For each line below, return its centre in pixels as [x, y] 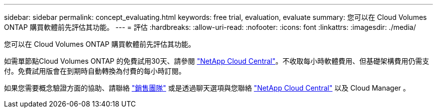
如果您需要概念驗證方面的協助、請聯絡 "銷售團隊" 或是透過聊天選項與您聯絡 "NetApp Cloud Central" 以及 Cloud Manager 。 [207, 88]
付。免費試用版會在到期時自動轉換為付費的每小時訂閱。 [95, 71]
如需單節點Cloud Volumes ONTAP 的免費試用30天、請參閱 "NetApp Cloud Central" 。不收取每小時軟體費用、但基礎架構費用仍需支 [217, 61]
